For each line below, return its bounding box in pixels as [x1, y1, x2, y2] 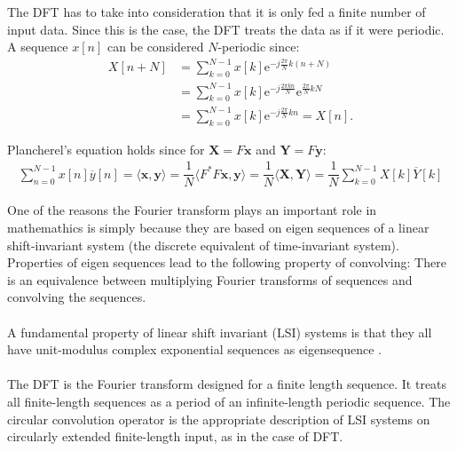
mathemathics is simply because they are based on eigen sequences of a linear [7, 218, 429, 237]
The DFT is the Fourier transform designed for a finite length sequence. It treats [7, 375, 447, 393]
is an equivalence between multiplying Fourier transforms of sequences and [7, 270, 413, 289]
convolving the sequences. [7, 288, 146, 306]
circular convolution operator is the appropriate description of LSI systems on [7, 409, 430, 428]
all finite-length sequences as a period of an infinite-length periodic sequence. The [7, 392, 451, 410]
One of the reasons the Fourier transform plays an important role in [7, 201, 377, 219]
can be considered [106, 37, 204, 56]
